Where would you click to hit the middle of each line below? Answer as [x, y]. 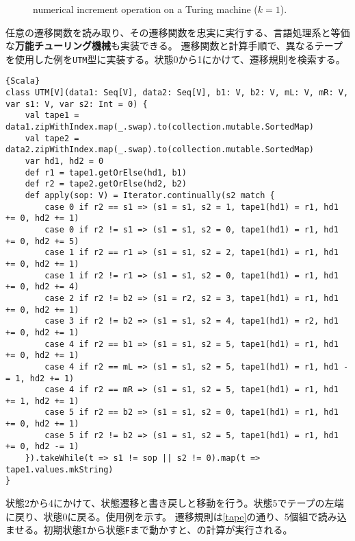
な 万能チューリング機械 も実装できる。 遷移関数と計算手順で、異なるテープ [174, 46]
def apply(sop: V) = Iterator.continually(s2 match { [150, 195]
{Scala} [23, 81]
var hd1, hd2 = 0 [64, 161]
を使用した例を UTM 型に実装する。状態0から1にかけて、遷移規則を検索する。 [175, 59]
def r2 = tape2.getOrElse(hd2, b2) [106, 184]
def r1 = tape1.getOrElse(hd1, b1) [106, 172]
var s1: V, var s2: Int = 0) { [77, 104]
